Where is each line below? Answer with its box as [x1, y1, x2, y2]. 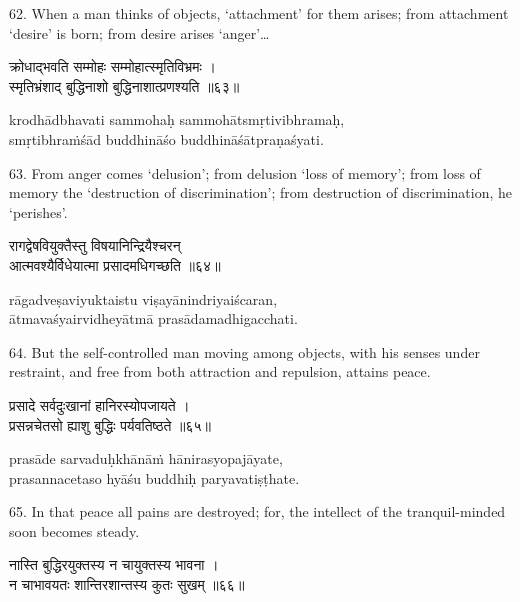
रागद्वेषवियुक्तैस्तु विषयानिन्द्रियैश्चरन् [9, 235, 181, 256]
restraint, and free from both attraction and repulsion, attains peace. [9, 361, 431, 382]
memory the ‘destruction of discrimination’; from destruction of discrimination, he [9, 182, 513, 203]
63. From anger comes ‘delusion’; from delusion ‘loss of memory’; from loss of [9, 162, 481, 183]
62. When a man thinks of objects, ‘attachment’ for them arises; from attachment [9, 3, 509, 23]
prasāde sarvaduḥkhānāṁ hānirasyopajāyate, [9, 448, 283, 469]
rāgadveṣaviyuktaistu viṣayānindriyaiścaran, [9, 288, 278, 309]
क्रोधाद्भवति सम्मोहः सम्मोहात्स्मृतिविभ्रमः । [9, 56, 217, 77]
